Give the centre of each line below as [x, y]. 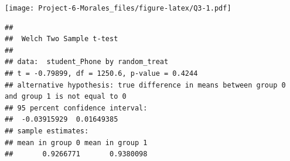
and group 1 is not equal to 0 [66, 97]
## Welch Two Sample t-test [62, 39]
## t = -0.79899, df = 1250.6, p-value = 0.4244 [101, 74]
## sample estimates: [47, 131]
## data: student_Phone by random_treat [87, 62]
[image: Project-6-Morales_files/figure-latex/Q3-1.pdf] [118, 8]
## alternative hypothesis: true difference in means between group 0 [145, 85]
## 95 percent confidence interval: [76, 108]
